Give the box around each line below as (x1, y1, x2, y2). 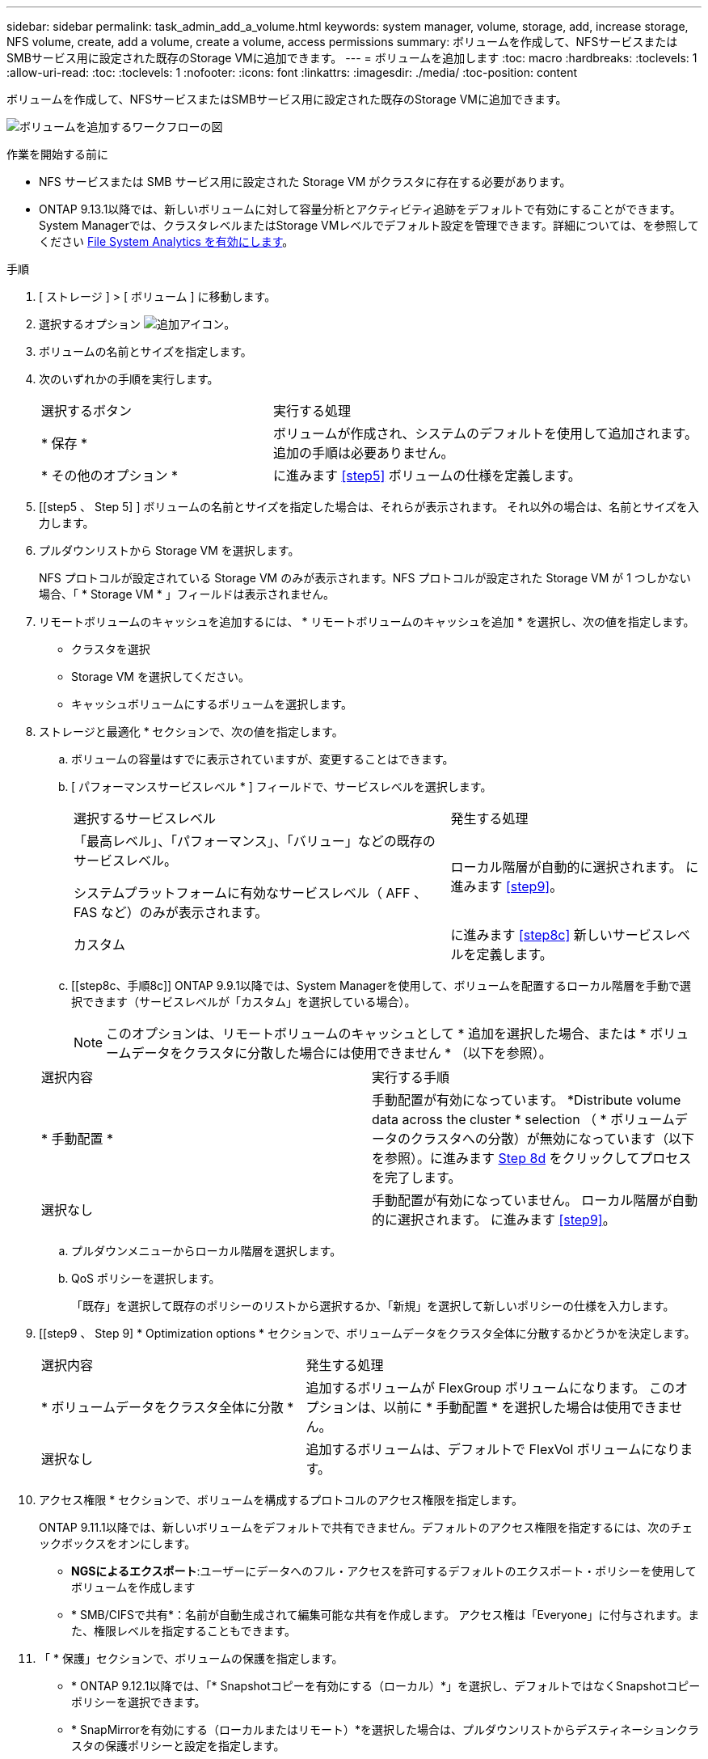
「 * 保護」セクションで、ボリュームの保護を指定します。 (39, 1651, 343, 1665)
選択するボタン (41, 403, 133, 419)
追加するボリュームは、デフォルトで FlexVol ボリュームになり (306, 1441, 681, 1457)
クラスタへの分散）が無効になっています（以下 (411, 1131, 694, 1147)
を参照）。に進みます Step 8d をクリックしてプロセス (372, 1150, 692, 1166)
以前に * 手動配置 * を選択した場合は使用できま (383, 1399, 670, 1415)
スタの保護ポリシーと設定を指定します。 (71, 1739, 285, 1753)
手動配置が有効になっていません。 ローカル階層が (372, 1192, 672, 1208)
